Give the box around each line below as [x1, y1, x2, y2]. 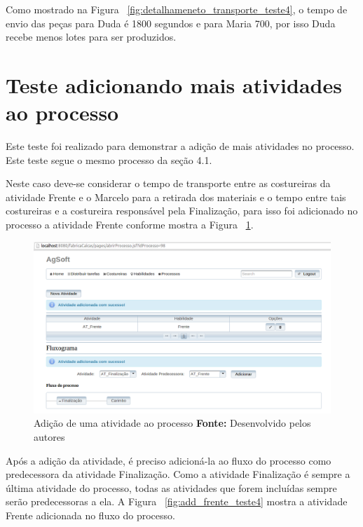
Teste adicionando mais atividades [6, 70, 342, 99]
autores [34, 429, 65, 444]
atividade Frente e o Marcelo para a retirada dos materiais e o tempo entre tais [6, 189, 346, 204]
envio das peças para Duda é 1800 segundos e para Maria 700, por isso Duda [6, 15, 336, 30]
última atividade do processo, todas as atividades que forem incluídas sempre [6, 480, 337, 495]
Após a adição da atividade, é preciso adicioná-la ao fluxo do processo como [6, 453, 331, 467]
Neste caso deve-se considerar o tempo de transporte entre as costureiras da [6, 176, 331, 191]
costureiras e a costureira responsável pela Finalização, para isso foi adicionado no [6, 203, 358, 218]
